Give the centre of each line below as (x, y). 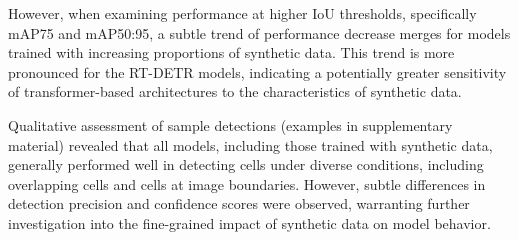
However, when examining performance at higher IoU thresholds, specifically (242, 13)
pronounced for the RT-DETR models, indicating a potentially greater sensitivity (257, 71)
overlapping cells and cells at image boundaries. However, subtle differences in (247, 183)
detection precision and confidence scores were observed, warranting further (239, 203)
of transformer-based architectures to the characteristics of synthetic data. (235, 91)
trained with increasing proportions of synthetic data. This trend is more (231, 52)
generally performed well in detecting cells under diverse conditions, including (246, 164)
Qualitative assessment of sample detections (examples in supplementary (230, 124)
